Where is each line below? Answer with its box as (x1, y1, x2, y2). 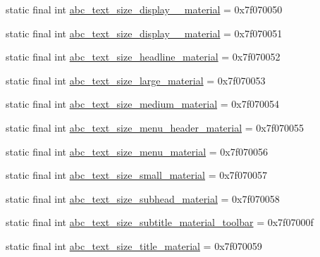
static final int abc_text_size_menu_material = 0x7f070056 (6, 144, 268, 158)
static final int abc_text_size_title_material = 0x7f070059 (6, 238, 262, 253)
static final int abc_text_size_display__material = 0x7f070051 (6, 25, 283, 40)
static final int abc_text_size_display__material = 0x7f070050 (6, 2, 283, 16)
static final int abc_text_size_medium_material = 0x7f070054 (6, 96, 279, 111)
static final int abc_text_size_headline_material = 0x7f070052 (6, 49, 281, 64)
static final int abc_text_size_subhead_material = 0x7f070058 (6, 191, 280, 206)
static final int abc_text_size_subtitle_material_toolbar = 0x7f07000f (6, 215, 314, 230)
